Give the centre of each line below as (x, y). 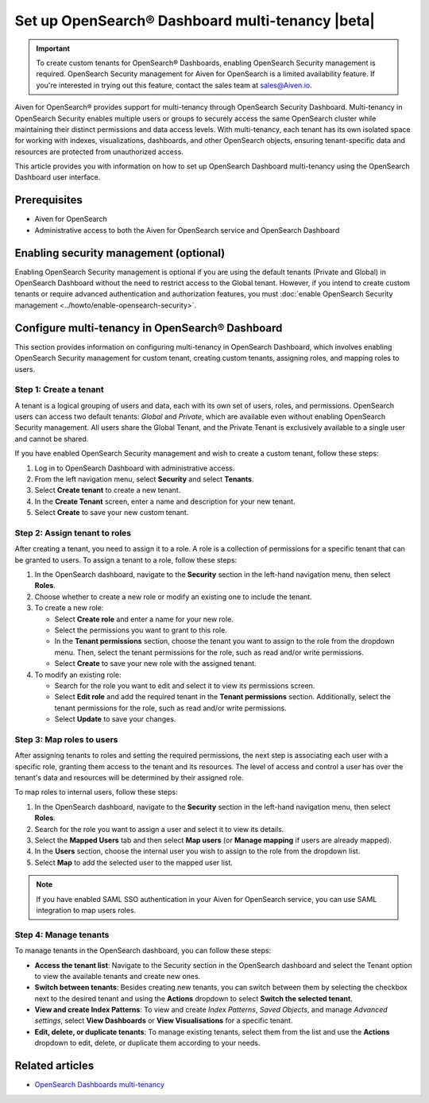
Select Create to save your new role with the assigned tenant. (156, 664)
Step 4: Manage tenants (62, 935)
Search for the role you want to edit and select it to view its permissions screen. (185, 686)
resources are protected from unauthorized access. (99, 152)
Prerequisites (48, 200)
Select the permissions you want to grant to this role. (141, 630)
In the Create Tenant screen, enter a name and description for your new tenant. (165, 501)
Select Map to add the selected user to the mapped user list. (134, 862)
